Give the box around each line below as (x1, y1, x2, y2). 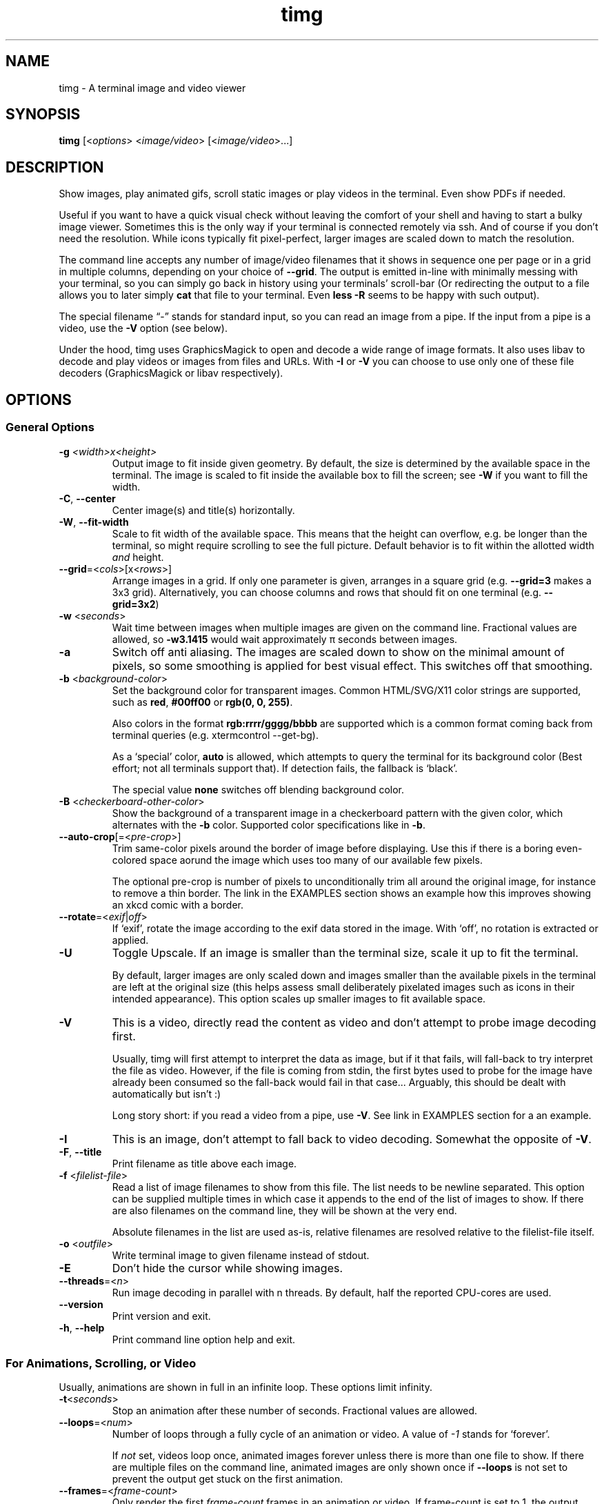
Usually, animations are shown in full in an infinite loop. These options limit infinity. (59, 1381, 432, 1394)
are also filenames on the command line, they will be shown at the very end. (112, 1204, 457, 1216)
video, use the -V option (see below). (59, 322, 228, 335)
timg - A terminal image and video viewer (59, 81, 246, 94)
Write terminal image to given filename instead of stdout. (112, 1249, 370, 1261)
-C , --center (59, 492, 116, 504)
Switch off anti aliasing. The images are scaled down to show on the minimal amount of (112, 644, 565, 659)
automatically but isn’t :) (112, 1087, 221, 1100)
